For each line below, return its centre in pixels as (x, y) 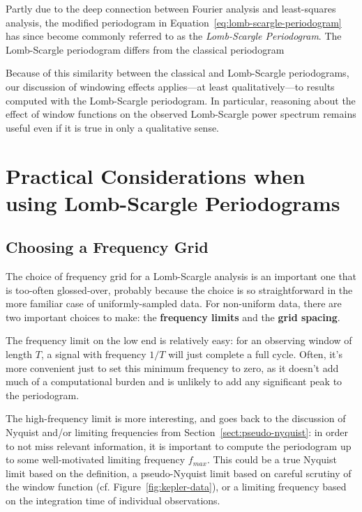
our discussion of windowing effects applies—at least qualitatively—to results (170, 86)
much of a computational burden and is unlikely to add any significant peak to (174, 381)
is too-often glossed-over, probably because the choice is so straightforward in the (179, 289)
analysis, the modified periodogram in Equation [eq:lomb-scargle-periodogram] (174, 22)
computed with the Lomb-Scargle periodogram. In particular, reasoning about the (181, 100)
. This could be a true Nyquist (272, 459)
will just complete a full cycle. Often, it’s (255, 354)
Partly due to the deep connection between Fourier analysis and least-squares (171, 8)
